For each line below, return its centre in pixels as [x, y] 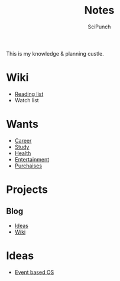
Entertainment [32, 159]
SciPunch [99, 27]
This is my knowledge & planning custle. [55, 53]
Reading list [29, 94]
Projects [27, 189]
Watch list [27, 100]
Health [23, 153]
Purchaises [28, 166]
